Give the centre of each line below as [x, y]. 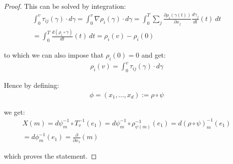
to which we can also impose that [54, 54]
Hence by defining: [32, 85]
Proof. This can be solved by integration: [65, 6]
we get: [15, 112]
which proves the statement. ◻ [50, 155]
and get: [154, 54]
